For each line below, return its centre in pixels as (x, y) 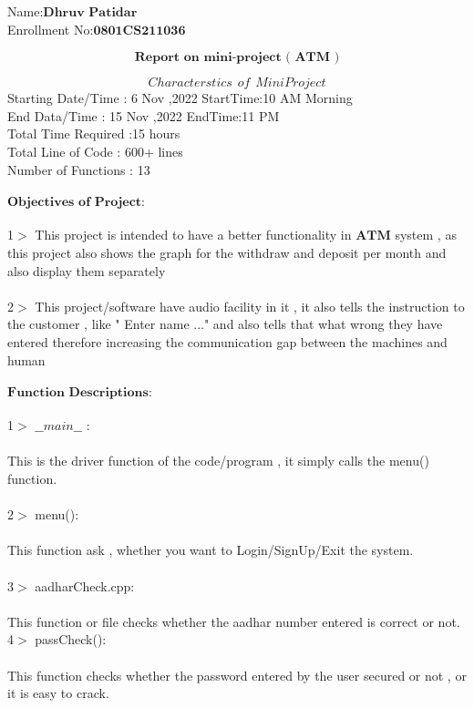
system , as (426, 235)
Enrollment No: (51, 29)
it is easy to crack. (58, 693)
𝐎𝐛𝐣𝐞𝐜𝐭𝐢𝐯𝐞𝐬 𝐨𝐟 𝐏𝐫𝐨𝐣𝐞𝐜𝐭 (75, 202)
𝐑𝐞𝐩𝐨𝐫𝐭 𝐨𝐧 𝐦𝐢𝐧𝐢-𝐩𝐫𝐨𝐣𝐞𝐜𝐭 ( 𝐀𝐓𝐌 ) (237, 58)
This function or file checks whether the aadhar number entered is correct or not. (234, 621)
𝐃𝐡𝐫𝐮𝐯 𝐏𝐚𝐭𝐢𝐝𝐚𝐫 (90, 13)
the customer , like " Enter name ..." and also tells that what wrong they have (225, 324)
